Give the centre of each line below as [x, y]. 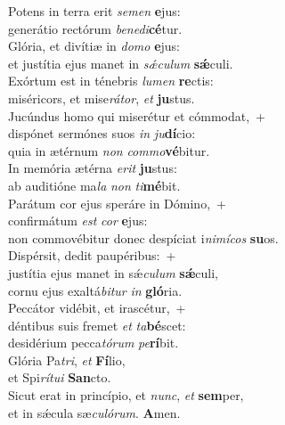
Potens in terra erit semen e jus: [94, 11]
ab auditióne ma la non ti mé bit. [94, 185]
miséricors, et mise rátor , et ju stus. [102, 98]
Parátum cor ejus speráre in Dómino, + [117, 203]
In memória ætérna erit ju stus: [93, 168]
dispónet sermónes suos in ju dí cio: [102, 133]
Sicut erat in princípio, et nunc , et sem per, [126, 395]
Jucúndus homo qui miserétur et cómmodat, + [137, 115]
